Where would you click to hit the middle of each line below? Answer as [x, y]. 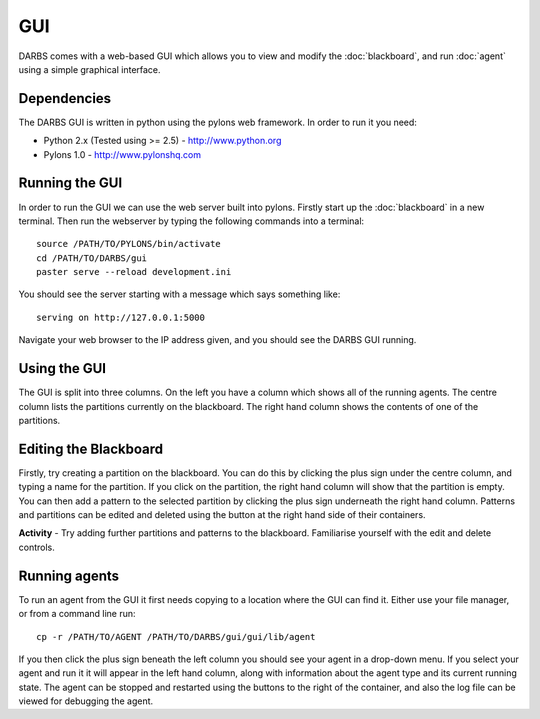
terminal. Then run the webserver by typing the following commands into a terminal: [191, 221]
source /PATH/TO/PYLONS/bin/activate [129, 244]
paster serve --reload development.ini [134, 272]
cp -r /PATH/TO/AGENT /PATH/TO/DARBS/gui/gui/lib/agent [176, 636]
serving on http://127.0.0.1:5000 [120, 317]
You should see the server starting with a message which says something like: [179, 294]
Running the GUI [70, 183]
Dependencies [65, 98]
